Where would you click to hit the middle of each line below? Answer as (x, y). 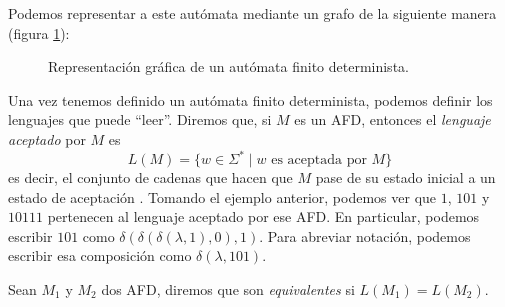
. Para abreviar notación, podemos (365, 235)
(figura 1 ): (39, 32)
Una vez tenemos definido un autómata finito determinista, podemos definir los (250, 99)
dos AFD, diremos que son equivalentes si (228, 289)
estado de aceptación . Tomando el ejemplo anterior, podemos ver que (222, 196)
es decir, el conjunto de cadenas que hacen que (150, 177)
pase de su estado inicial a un (405, 177)
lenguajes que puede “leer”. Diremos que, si (140, 119)
